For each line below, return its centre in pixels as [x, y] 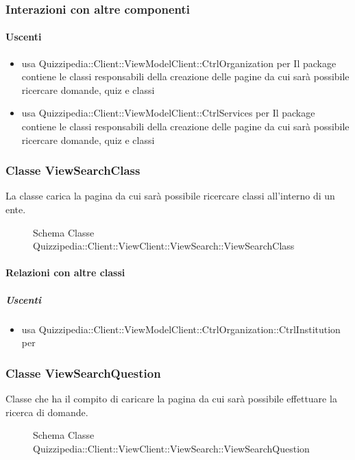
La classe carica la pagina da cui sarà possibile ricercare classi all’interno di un [170, 196]
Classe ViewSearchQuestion [83, 373]
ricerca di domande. [47, 412]
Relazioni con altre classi [65, 273]
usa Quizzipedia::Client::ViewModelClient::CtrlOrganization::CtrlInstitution [181, 329]
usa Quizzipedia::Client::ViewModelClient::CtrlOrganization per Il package [179, 63]
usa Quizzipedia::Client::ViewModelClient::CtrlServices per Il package [168, 113]
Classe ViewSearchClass [73, 170]
